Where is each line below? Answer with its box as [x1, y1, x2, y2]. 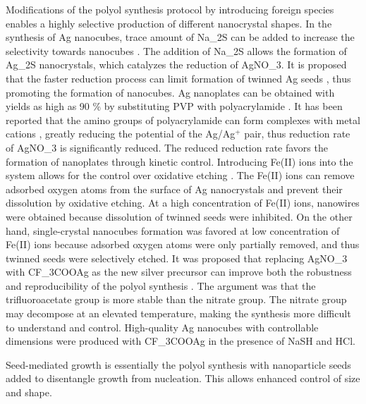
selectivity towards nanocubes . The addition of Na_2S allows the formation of [6, 43, 347, 58]
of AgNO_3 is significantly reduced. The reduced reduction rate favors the [6, 140, 328, 154]
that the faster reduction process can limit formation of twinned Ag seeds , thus [6, 71, 351, 85]
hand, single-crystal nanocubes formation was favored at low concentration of [6, 223, 340, 238]
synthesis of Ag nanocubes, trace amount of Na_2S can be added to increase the [6, 30, 355, 44]
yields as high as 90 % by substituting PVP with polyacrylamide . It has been [6, 99, 343, 114]
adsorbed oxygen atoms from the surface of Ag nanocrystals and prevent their [6, 181, 343, 196]
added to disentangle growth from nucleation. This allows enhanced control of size [6, 371, 360, 386]
